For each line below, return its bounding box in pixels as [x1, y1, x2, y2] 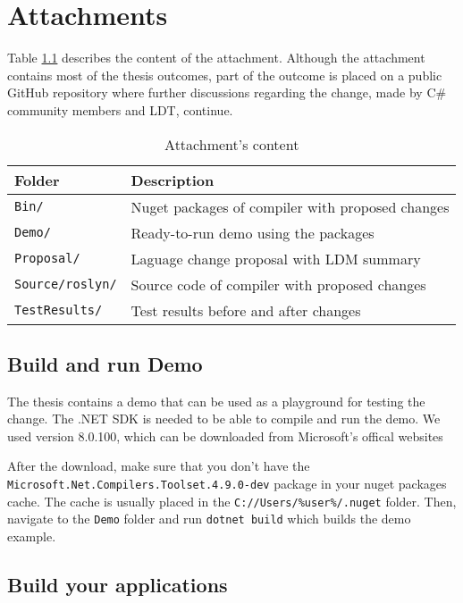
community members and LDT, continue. [7, 100, 233, 119]
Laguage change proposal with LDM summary [130, 247, 421, 269]
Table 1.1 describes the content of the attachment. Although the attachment [7, 48, 425, 67]
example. [7, 527, 56, 546]
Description [130, 169, 215, 190]
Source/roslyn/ [14, 277, 117, 291]
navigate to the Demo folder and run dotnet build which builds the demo [7, 509, 411, 528]
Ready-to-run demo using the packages [130, 222, 375, 243]
